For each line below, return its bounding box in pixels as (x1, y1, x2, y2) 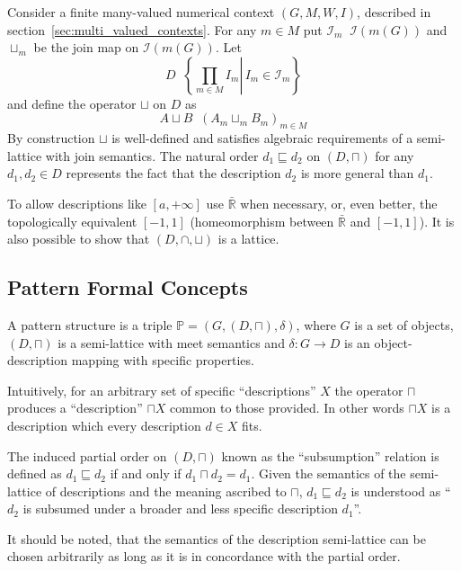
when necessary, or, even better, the (240, 193, 438, 212)
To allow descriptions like (7, 193, 146, 212)
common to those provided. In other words (170, 398, 404, 417)
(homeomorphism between (190, 211, 334, 230)
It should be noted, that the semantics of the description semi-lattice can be (7, 529, 426, 548)
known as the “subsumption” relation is (221, 446, 439, 465)
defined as (7, 464, 62, 483)
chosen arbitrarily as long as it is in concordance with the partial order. (7, 547, 401, 566)
